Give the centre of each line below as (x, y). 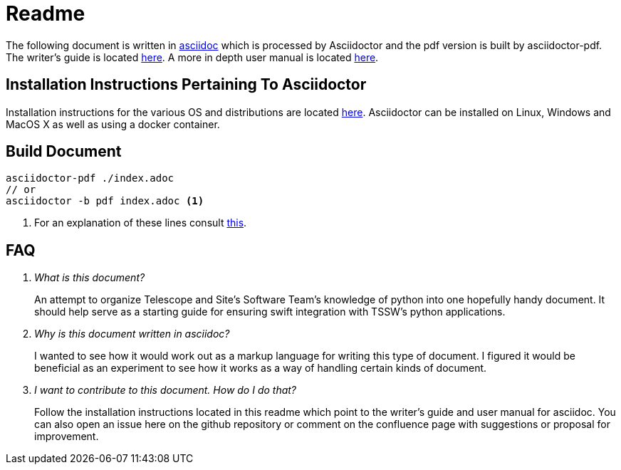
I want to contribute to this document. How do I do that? (166, 390)
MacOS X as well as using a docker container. (113, 124)
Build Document (64, 152)
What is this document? (90, 278)
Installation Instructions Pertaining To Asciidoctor (186, 85)
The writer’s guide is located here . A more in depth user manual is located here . (192, 57)
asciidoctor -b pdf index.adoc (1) (105, 201)
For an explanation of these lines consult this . (141, 223)
